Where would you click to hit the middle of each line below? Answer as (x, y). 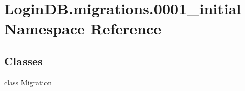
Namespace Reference (83, 28)
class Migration (28, 82)
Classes (24, 61)
